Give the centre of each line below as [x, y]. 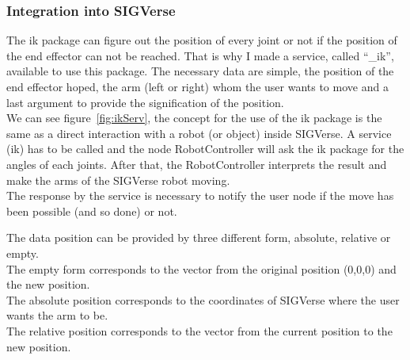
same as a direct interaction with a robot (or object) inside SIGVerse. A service [199, 133]
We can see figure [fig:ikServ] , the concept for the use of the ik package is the [194, 118]
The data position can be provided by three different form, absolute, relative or [199, 237]
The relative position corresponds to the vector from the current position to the [199, 330]
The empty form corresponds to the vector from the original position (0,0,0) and [201, 268]
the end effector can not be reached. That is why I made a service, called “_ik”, [200, 55]
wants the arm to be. [57, 315]
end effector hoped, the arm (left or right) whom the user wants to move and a [197, 86]
